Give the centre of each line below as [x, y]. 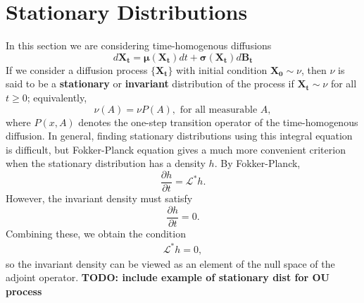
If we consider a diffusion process [77, 69]
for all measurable [219, 110]
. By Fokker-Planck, [257, 163]
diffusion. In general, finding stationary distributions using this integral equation [179, 136]
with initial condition [222, 69]
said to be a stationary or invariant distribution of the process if [150, 84]
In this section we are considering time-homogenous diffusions [139, 45]
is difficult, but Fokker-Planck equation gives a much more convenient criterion [176, 149]
